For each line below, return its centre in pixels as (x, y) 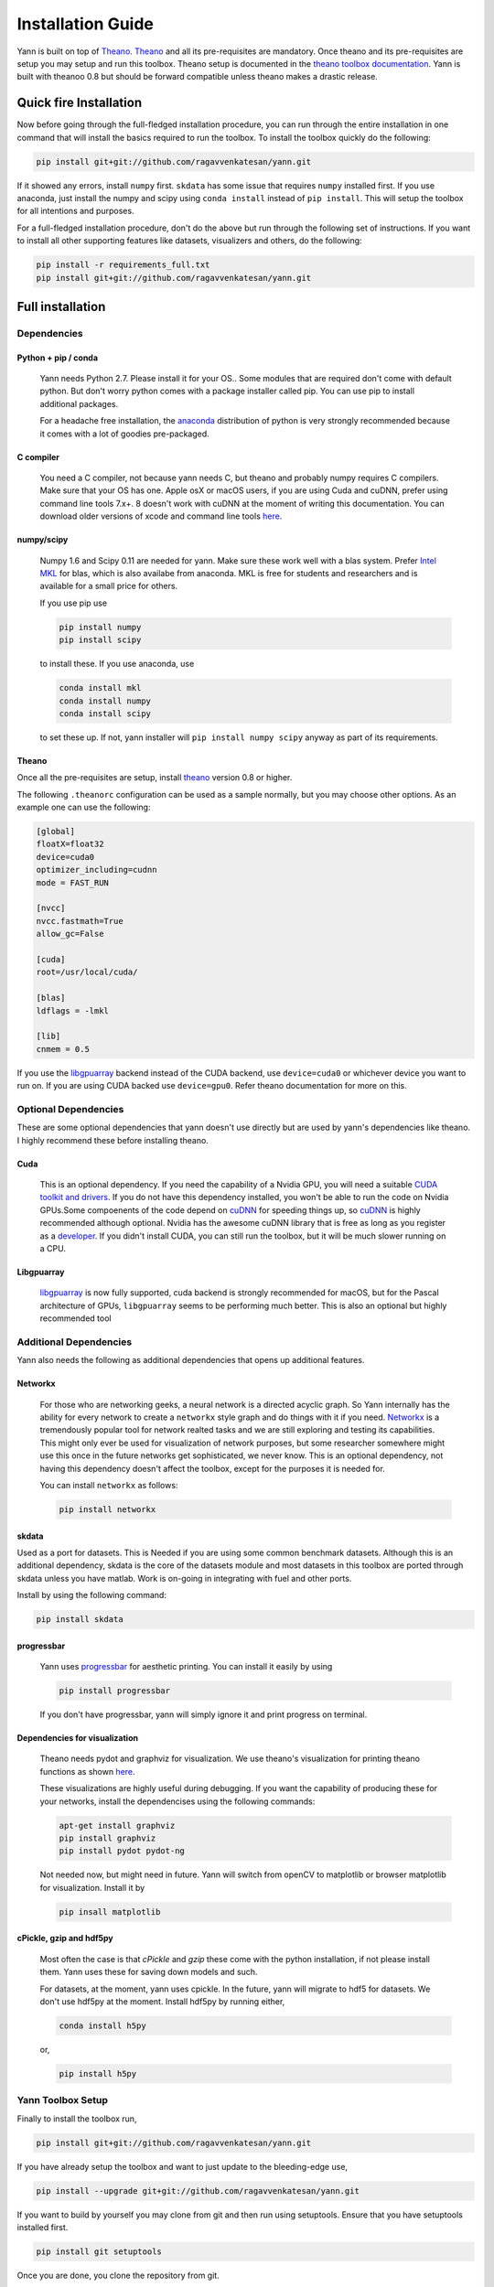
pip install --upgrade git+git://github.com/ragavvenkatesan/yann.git (198, 2190)
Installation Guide (86, 24)
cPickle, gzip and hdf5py (65, 1938)
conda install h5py (102, 2025)
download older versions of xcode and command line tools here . (161, 516)
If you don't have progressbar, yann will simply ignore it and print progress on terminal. (204, 1714)
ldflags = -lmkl (73, 1010)
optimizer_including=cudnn (97, 870)
